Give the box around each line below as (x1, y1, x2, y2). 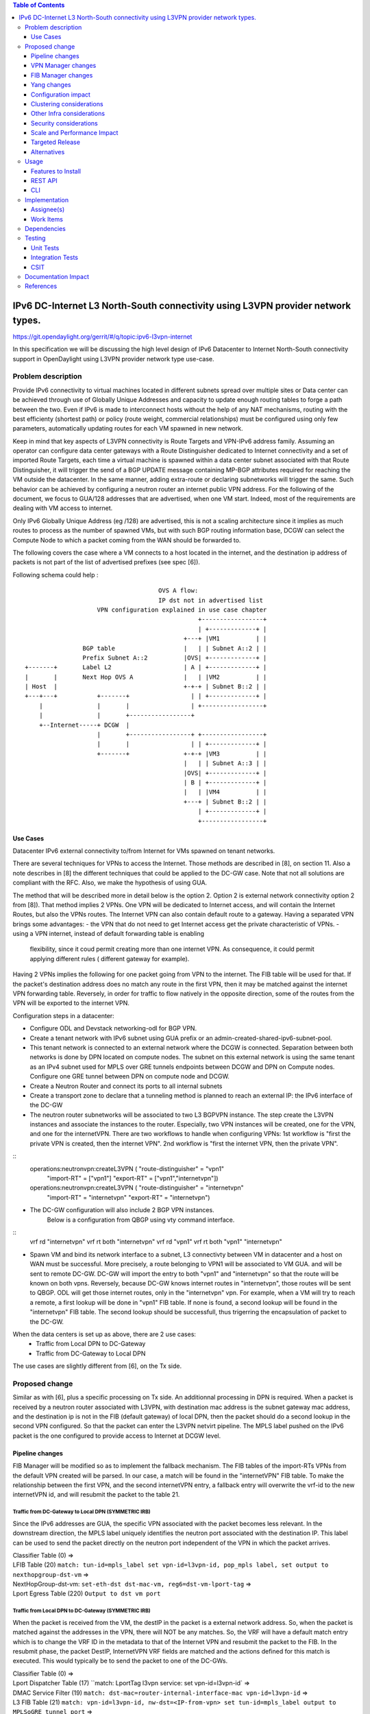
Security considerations (31, 119, 99, 127)
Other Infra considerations (31, 110, 106, 118)
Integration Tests (31, 254, 79, 262)
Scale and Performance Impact (31, 129, 119, 137)
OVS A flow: (158, 587, 199, 594)
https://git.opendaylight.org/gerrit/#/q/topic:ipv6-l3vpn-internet (12, 333, 193, 341)
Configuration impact (31, 90, 90, 99)
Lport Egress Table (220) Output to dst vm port (12, 1589, 161, 1597)
